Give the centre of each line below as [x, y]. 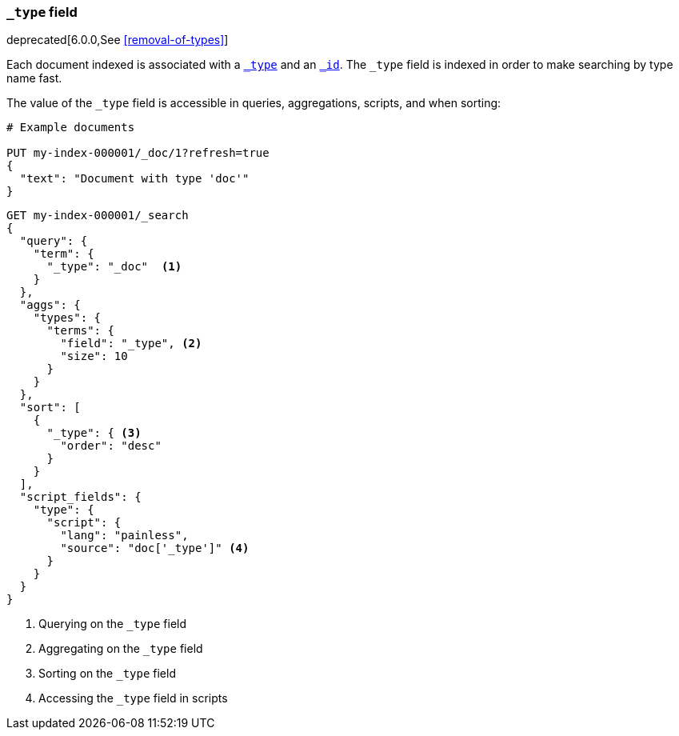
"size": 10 [94, 356]
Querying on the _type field [113, 624]
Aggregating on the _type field [121, 649]
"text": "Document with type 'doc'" [134, 179]
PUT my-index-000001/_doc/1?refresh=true [138, 153]
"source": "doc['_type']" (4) [155, 548]
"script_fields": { [80, 497]
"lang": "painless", [124, 536]
